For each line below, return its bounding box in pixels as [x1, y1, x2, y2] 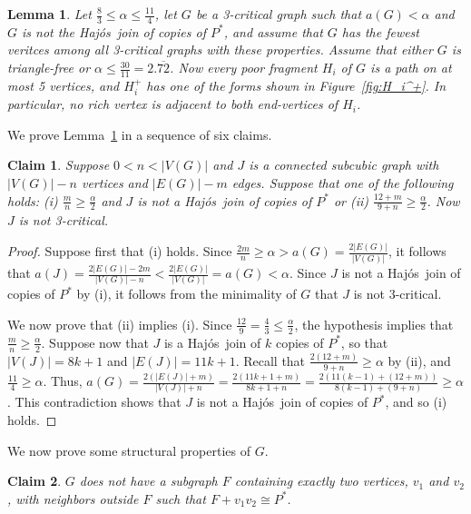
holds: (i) [7, 191, 58, 210]
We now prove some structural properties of [7, 440, 250, 460]
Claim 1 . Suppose [7, 155, 110, 174]
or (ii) [333, 191, 369, 210]
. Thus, [43, 371, 83, 390]
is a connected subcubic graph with [249, 155, 439, 174]
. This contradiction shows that [7, 392, 182, 411]
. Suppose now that [41, 332, 149, 351]
